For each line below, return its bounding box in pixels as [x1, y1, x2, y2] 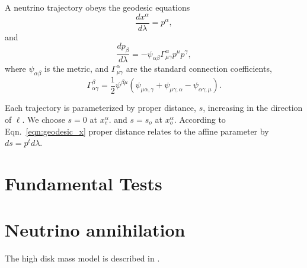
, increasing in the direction [203, 101, 303, 114]
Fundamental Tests [5, 171, 162, 195]
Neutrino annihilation [5, 218, 186, 242]
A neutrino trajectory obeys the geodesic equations [5, 1, 190, 13]
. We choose [22, 113, 65, 126]
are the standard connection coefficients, [126, 62, 272, 75]
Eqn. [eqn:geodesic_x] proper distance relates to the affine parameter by [5, 125, 269, 137]
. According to [174, 113, 226, 126]
